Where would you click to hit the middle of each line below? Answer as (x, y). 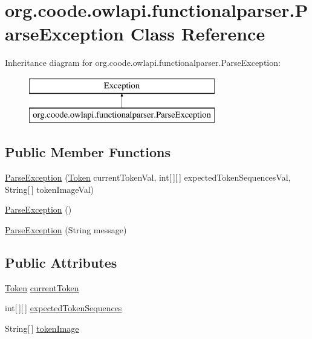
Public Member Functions (88, 152)
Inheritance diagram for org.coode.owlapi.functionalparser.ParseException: (143, 63)
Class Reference (198, 34)
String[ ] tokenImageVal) (50, 189)
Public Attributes (61, 263)
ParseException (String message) (66, 230)
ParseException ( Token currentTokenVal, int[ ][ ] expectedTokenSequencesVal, (148, 177)
